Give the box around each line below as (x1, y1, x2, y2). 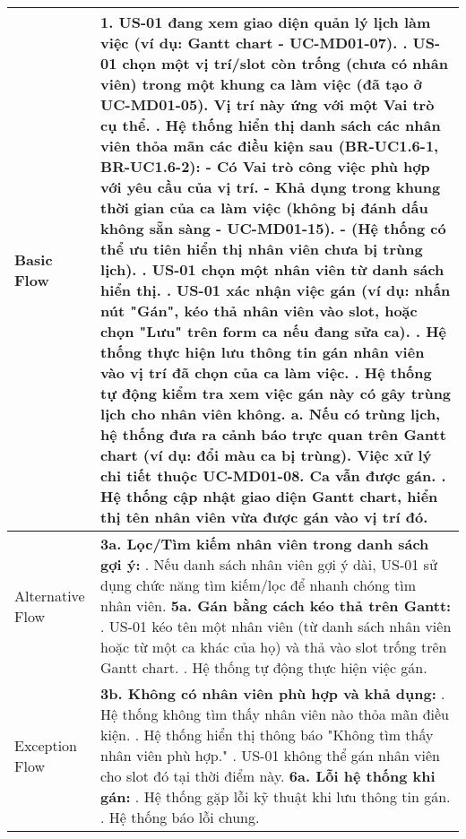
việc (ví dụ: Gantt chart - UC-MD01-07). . (100, 32, 408, 53)
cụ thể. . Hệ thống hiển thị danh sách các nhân (100, 115, 441, 135)
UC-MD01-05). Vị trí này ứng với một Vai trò (100, 94, 435, 115)
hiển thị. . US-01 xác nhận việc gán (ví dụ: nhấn (100, 280, 451, 300)
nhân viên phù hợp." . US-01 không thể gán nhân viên (100, 745, 441, 765)
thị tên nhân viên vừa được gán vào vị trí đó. (100, 506, 428, 527)
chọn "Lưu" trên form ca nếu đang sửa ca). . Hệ (100, 321, 447, 342)
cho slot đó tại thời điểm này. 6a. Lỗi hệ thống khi (100, 765, 436, 786)
